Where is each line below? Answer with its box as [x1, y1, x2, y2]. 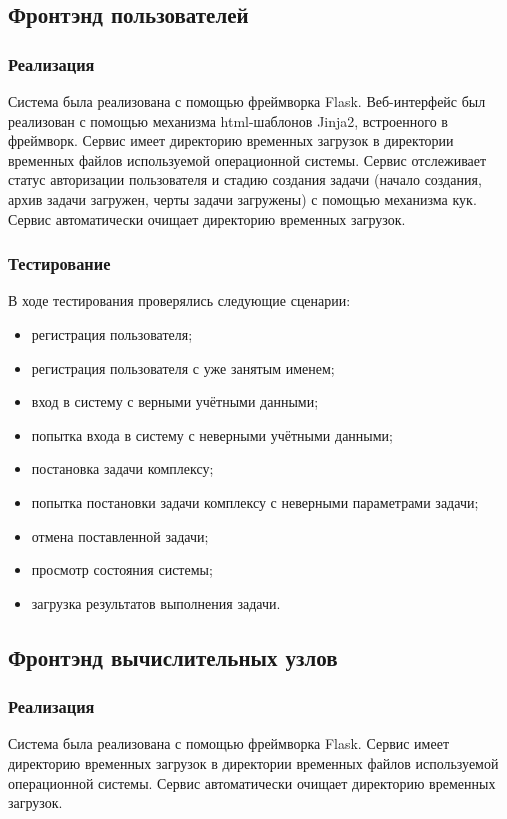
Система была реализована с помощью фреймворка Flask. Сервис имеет [8, 733, 450, 754]
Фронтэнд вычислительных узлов [8, 641, 338, 672]
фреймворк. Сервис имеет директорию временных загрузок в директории [8, 130, 454, 151]
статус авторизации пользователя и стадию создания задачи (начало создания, [8, 169, 482, 190]
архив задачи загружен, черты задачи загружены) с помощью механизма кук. [8, 188, 477, 209]
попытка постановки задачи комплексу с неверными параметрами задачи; [31, 491, 479, 512]
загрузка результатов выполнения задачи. [31, 592, 281, 613]
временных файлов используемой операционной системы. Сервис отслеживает [8, 149, 487, 170]
